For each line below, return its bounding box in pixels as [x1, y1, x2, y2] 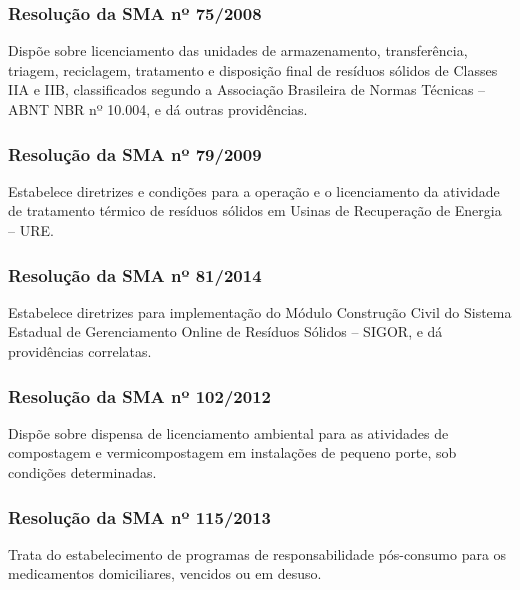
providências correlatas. [8, 341, 152, 361]
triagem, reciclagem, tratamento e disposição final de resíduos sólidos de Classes [8, 59, 498, 80]
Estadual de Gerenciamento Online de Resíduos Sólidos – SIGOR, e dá [8, 321, 443, 342]
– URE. [8, 220, 54, 240]
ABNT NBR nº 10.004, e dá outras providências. [8, 99, 308, 119]
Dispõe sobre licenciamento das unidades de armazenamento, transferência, [8, 40, 468, 61]
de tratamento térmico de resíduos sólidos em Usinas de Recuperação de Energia [8, 200, 502, 221]
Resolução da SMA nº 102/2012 [8, 383, 271, 408]
